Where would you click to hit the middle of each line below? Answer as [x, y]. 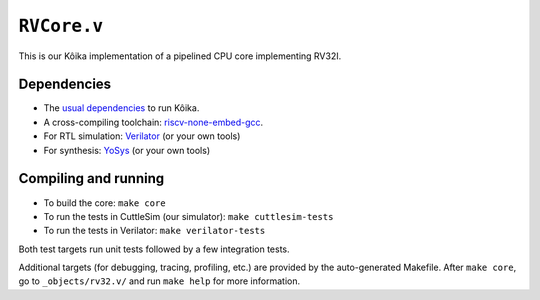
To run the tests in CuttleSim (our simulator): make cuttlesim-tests [188, 216]
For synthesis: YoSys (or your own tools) [126, 150]
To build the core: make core [104, 202]
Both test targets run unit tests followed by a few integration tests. [154, 249]
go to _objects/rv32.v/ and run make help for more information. [159, 281]
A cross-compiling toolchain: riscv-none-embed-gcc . [153, 122]
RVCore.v [61, 26]
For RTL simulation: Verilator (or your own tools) [142, 136]
